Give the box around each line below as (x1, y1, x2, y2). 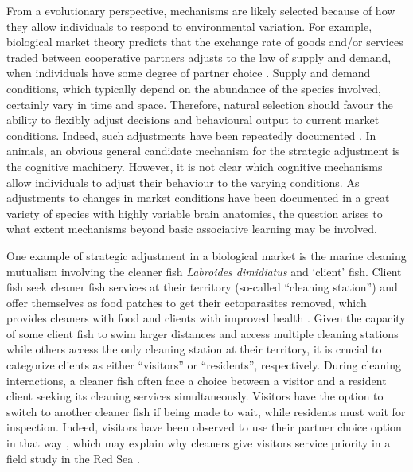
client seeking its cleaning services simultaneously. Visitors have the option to (6, 388, 384, 404)
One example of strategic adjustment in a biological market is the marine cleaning (6, 247, 407, 263)
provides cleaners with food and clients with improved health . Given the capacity (6, 310, 406, 326)
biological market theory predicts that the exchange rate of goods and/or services (6, 33, 403, 50)
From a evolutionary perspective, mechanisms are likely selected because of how (6, 2, 395, 18)
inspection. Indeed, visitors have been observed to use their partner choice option (6, 419, 402, 435)
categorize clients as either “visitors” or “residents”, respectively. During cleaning (6, 357, 402, 373)
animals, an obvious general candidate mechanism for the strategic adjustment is (6, 142, 400, 159)
